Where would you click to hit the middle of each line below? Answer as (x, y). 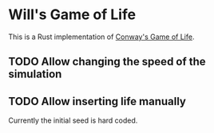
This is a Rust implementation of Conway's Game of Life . (101, 37)
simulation (35, 74)
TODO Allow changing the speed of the (107, 62)
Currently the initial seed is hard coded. (73, 120)
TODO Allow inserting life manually (97, 101)
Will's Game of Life (72, 15)
